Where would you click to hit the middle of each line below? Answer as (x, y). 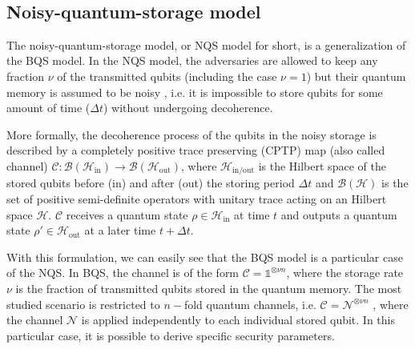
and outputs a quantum (339, 214)
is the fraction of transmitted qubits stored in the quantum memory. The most (209, 288)
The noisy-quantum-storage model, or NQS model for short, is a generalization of (206, 44)
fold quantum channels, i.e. (250, 304)
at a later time (120, 230)
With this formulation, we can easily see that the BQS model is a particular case (205, 257)
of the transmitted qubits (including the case (167, 76)
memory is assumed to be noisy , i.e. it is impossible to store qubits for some (195, 92)
